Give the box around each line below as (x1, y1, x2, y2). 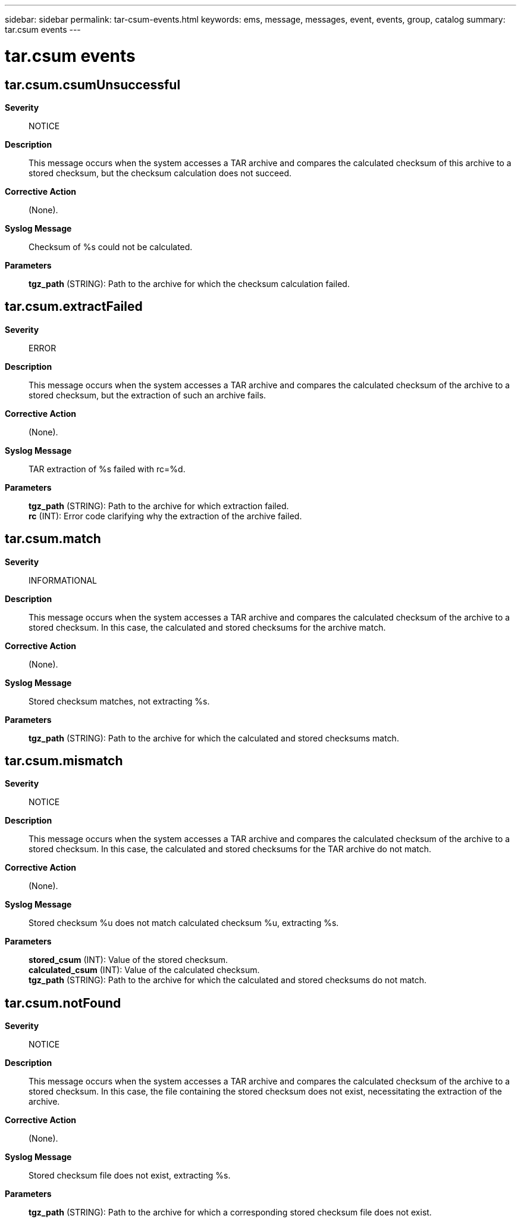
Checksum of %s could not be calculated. (29, 241, 193, 252)
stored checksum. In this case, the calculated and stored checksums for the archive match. (29, 622, 386, 632)
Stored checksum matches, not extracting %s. (29, 696, 210, 706)
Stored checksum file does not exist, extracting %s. (29, 1170, 231, 1181)
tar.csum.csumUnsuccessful (5, 77, 181, 92)
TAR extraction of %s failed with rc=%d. (29, 463, 186, 474)
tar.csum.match (5, 531, 101, 547)
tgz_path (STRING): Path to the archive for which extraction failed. (29, 500, 289, 511)
